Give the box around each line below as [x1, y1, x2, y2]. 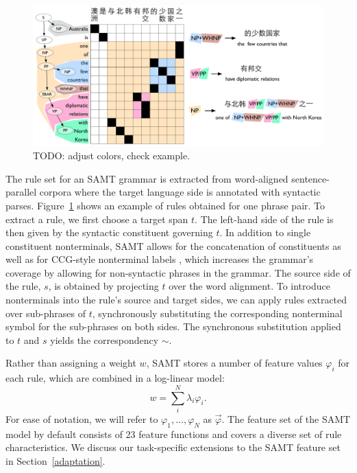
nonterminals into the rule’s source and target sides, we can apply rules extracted [5, 292, 347, 307]
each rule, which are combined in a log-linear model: [5, 371, 225, 385]
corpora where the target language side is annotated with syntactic [39, 185, 321, 199]
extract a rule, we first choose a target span [5, 211, 188, 226]
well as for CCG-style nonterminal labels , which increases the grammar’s [5, 252, 314, 266]
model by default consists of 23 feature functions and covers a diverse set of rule [5, 426, 342, 441]
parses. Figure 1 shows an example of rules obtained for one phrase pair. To [5, 198, 325, 212]
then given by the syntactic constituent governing [5, 225, 213, 240]
